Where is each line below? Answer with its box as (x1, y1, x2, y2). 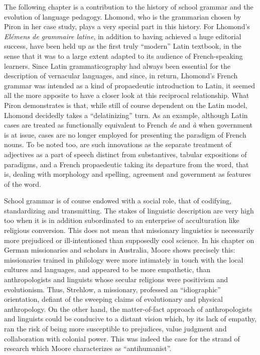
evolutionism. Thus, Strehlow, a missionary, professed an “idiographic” (4, 284, 221, 294)
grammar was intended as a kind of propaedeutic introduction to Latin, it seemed (4, 80, 255, 90)
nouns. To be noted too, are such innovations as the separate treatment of (4, 139, 232, 150)
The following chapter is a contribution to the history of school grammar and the (4, 2, 253, 12)
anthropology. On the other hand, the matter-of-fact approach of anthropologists (4, 303, 252, 314)
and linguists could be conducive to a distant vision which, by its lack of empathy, (4, 313, 256, 324)
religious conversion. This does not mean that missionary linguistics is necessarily (4, 225, 254, 235)
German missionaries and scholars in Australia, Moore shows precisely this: (4, 245, 235, 255)
